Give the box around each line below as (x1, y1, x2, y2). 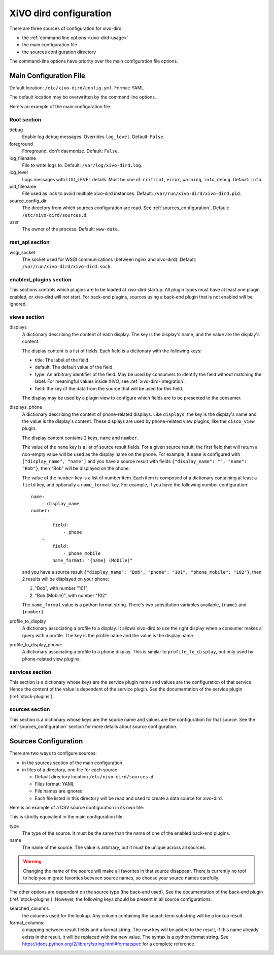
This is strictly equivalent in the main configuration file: (9, 814, 124, 820)
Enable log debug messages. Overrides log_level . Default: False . (22, 134, 165, 140)
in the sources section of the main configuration (22, 760, 123, 766)
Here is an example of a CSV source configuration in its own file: (9, 804, 145, 810)
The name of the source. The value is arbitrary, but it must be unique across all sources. (22, 844, 207, 850)
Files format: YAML (35, 781, 75, 787)
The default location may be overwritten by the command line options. (9, 94, 156, 100)
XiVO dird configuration (9, 8, 112, 19)
